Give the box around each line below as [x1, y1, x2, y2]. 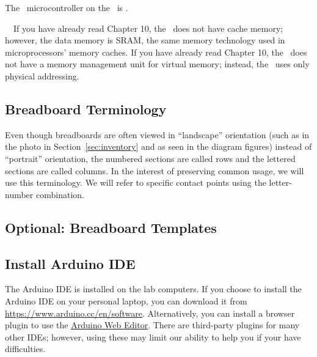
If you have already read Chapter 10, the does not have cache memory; [13, 21, 283, 34]
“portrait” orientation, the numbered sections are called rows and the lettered [5, 152, 296, 164]
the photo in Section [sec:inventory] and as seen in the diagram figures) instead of [5, 140, 312, 153]
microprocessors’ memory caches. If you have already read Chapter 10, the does [5, 45, 307, 58]
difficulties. [5, 342, 46, 355]
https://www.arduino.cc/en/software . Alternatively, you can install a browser [5, 306, 295, 319]
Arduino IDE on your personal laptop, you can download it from [5, 294, 247, 307]
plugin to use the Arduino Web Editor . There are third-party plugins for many [5, 318, 300, 331]
